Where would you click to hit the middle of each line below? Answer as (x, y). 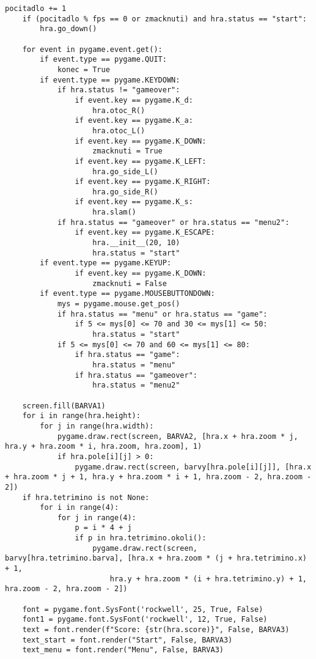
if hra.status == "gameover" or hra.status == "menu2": (173, 222)
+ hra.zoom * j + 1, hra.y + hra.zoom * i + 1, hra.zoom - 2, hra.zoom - (158, 477)
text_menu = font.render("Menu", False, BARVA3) (123, 650)
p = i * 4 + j (103, 528)
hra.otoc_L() (119, 131)
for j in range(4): (97, 517)
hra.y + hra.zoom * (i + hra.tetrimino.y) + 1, (208, 579)
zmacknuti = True (127, 151)
